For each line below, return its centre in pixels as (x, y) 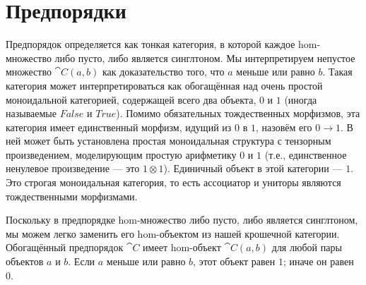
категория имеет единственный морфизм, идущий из (119, 127)
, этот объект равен (234, 261)
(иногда (301, 99)
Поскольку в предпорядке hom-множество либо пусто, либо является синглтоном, (182, 220)
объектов (25, 261)
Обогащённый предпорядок (65, 247)
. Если (82, 261)
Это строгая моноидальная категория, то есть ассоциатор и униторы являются (173, 182)
